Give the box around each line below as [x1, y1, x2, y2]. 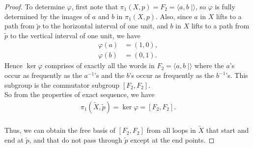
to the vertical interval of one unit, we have [10, 30, 141, 40]
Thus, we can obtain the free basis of [4, 125, 115, 135]
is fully [215, 1, 235, 11]
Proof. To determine [4, 1, 65, 11]
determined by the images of [4, 11, 90, 21]
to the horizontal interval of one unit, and [42, 21, 168, 31]
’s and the [94, 70, 124, 80]
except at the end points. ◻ [130, 134, 215, 145]
